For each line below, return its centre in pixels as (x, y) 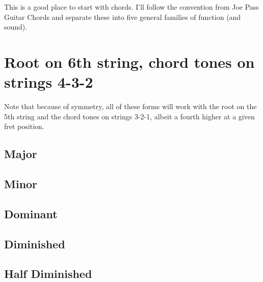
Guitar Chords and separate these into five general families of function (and (123, 17)
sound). (16, 27)
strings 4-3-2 (49, 82)
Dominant (31, 213)
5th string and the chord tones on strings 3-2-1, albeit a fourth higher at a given (129, 116)
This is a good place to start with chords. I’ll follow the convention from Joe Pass (131, 7)
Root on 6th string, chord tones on (129, 61)
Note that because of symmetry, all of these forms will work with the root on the (130, 106)
